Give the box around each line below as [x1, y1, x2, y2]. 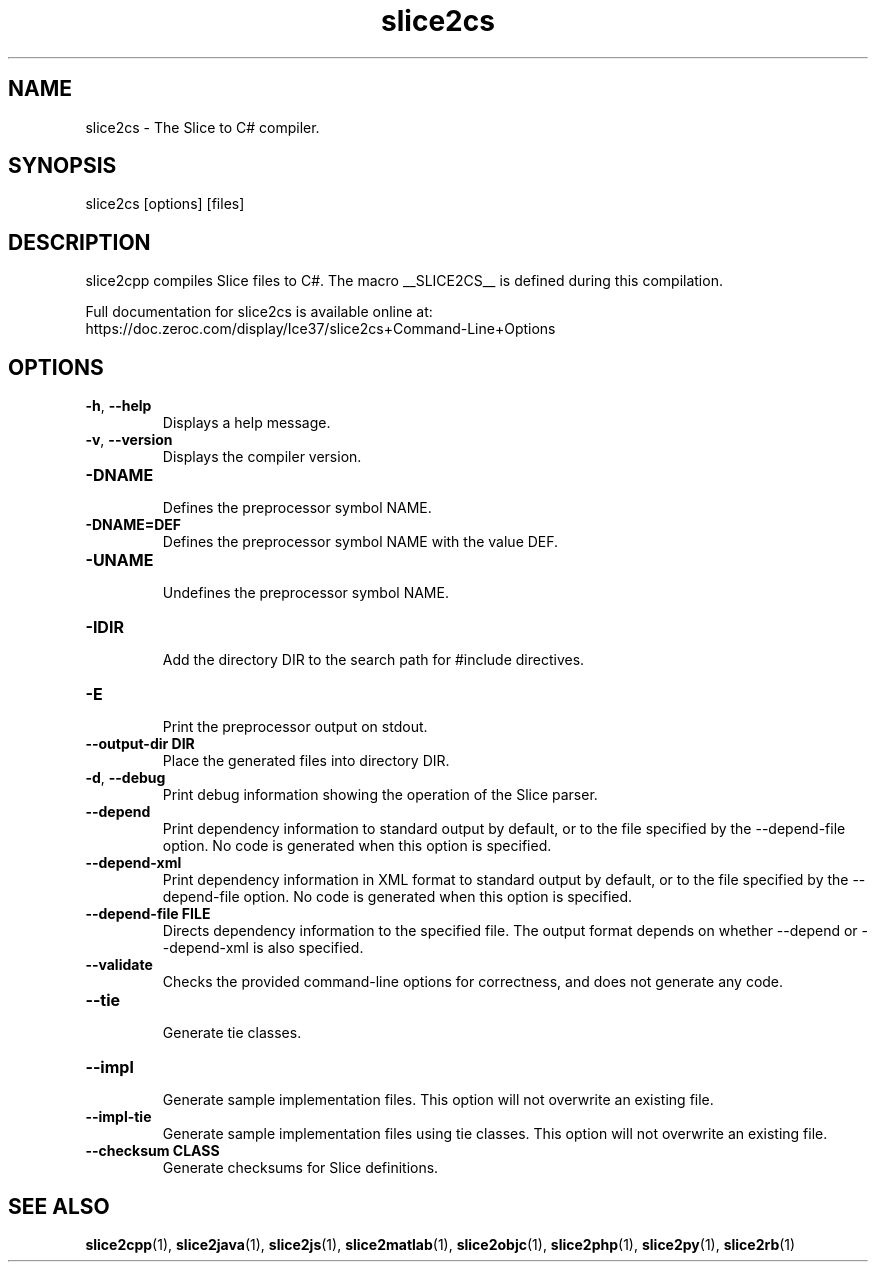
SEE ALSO [8, 1193, 110, 1219]
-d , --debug [85, 769, 166, 787]
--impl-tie [85, 1108, 152, 1126]
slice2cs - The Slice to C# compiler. [85, 118, 320, 136]
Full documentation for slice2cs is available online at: [85, 303, 433, 321]
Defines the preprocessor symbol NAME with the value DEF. [162, 533, 559, 551]
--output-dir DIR [85, 735, 195, 753]
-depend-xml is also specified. [162, 939, 364, 957]
